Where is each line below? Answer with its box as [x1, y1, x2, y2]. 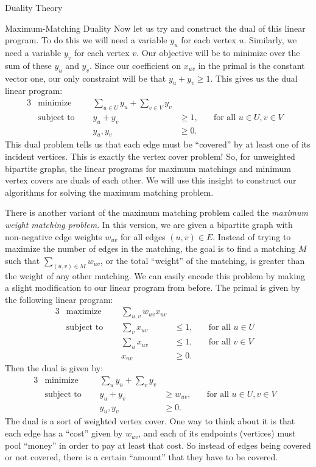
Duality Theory [5, 1, 63, 13]
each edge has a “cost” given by [5, 427, 123, 440]
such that [5, 254, 40, 266]
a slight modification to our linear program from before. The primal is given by [5, 281, 300, 294]
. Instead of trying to [212, 230, 291, 243]
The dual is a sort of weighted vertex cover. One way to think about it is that [5, 415, 295, 427]
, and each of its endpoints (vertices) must [138, 427, 296, 440]
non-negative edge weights [5, 230, 102, 243]
